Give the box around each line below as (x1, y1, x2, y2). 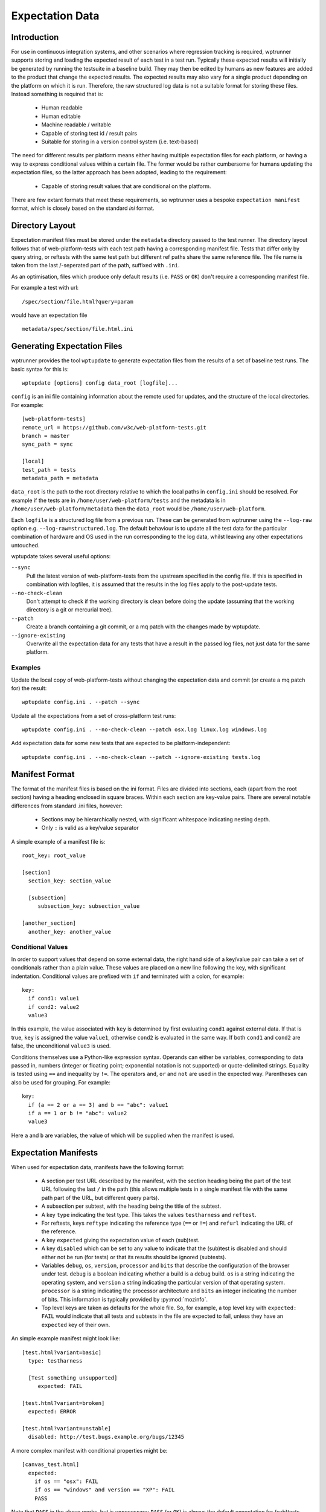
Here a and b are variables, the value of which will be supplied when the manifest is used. (11, 1132, 235, 1139)
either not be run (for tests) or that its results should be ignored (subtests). (41, 1253, 226, 1260)
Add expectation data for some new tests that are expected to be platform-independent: (11, 740, 231, 747)
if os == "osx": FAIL (34, 1478, 99, 1485)
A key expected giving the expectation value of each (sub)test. (41, 1236, 200, 1243)
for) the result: (11, 684, 47, 692)
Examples (11, 663, 41, 672)
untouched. (11, 541, 40, 549)
